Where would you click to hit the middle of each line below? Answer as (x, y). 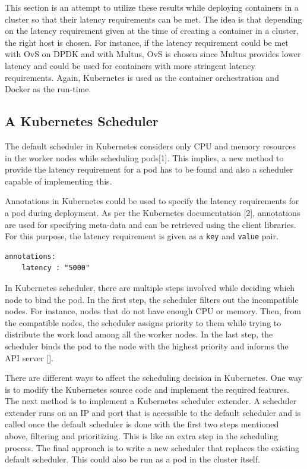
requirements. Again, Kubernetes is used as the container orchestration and (142, 77)
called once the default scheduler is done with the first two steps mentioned (142, 424)
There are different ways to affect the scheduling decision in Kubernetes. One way (153, 378)
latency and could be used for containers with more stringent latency (130, 65)
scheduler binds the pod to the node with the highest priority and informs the (147, 346)
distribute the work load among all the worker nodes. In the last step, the (139, 334)
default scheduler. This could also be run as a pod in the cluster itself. (132, 459)
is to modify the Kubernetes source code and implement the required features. (147, 389)
